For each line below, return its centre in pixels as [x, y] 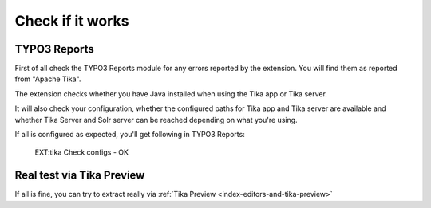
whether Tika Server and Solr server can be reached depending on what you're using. [156, 120]
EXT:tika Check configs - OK [82, 152]
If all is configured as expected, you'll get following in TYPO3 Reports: [130, 135]
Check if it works [72, 21]
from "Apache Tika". [48, 79]
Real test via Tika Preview [80, 175]
